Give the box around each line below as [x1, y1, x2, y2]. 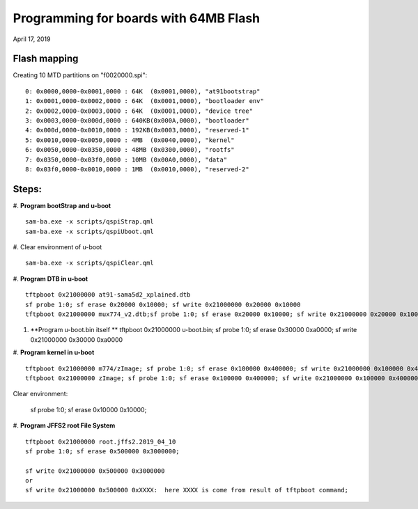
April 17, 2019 [13, 35, 51, 43]
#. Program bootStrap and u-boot [13, 201, 111, 210]
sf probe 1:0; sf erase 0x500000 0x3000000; [25, 447, 180, 455]
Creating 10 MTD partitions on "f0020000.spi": [13, 71, 148, 79]
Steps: [13, 183, 42, 195]
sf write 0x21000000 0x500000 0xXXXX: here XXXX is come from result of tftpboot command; [25, 486, 348, 494]
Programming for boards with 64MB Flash [13, 10, 261, 26]
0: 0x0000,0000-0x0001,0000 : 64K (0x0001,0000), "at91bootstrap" [25, 87, 261, 95]
